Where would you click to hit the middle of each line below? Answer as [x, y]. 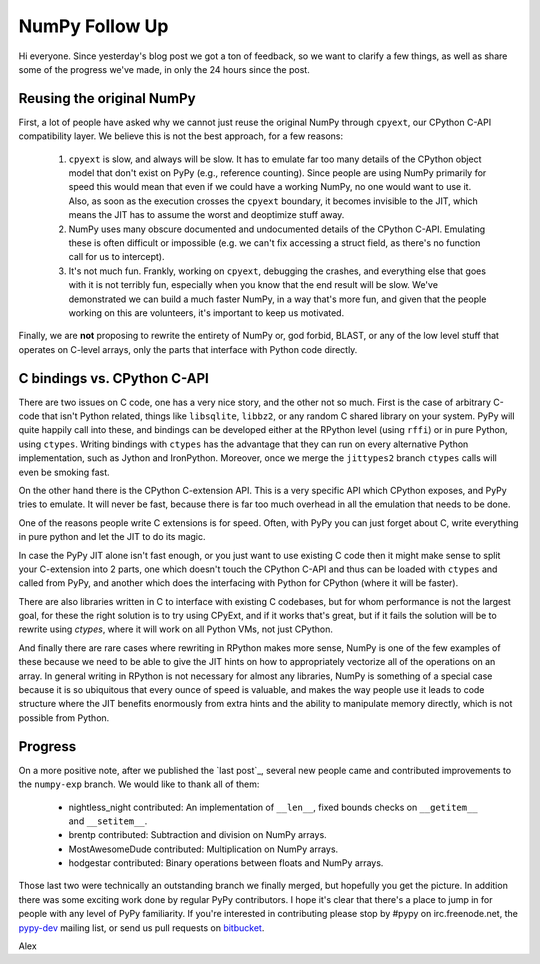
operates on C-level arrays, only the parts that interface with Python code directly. [188, 349]
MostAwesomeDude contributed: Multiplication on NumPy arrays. [203, 849]
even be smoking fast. [64, 472]
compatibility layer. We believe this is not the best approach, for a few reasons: [181, 136]
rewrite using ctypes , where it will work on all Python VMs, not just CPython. [176, 629]
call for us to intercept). [116, 257]
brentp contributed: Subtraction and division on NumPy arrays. [197, 835]
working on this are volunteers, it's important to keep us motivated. [206, 312]
